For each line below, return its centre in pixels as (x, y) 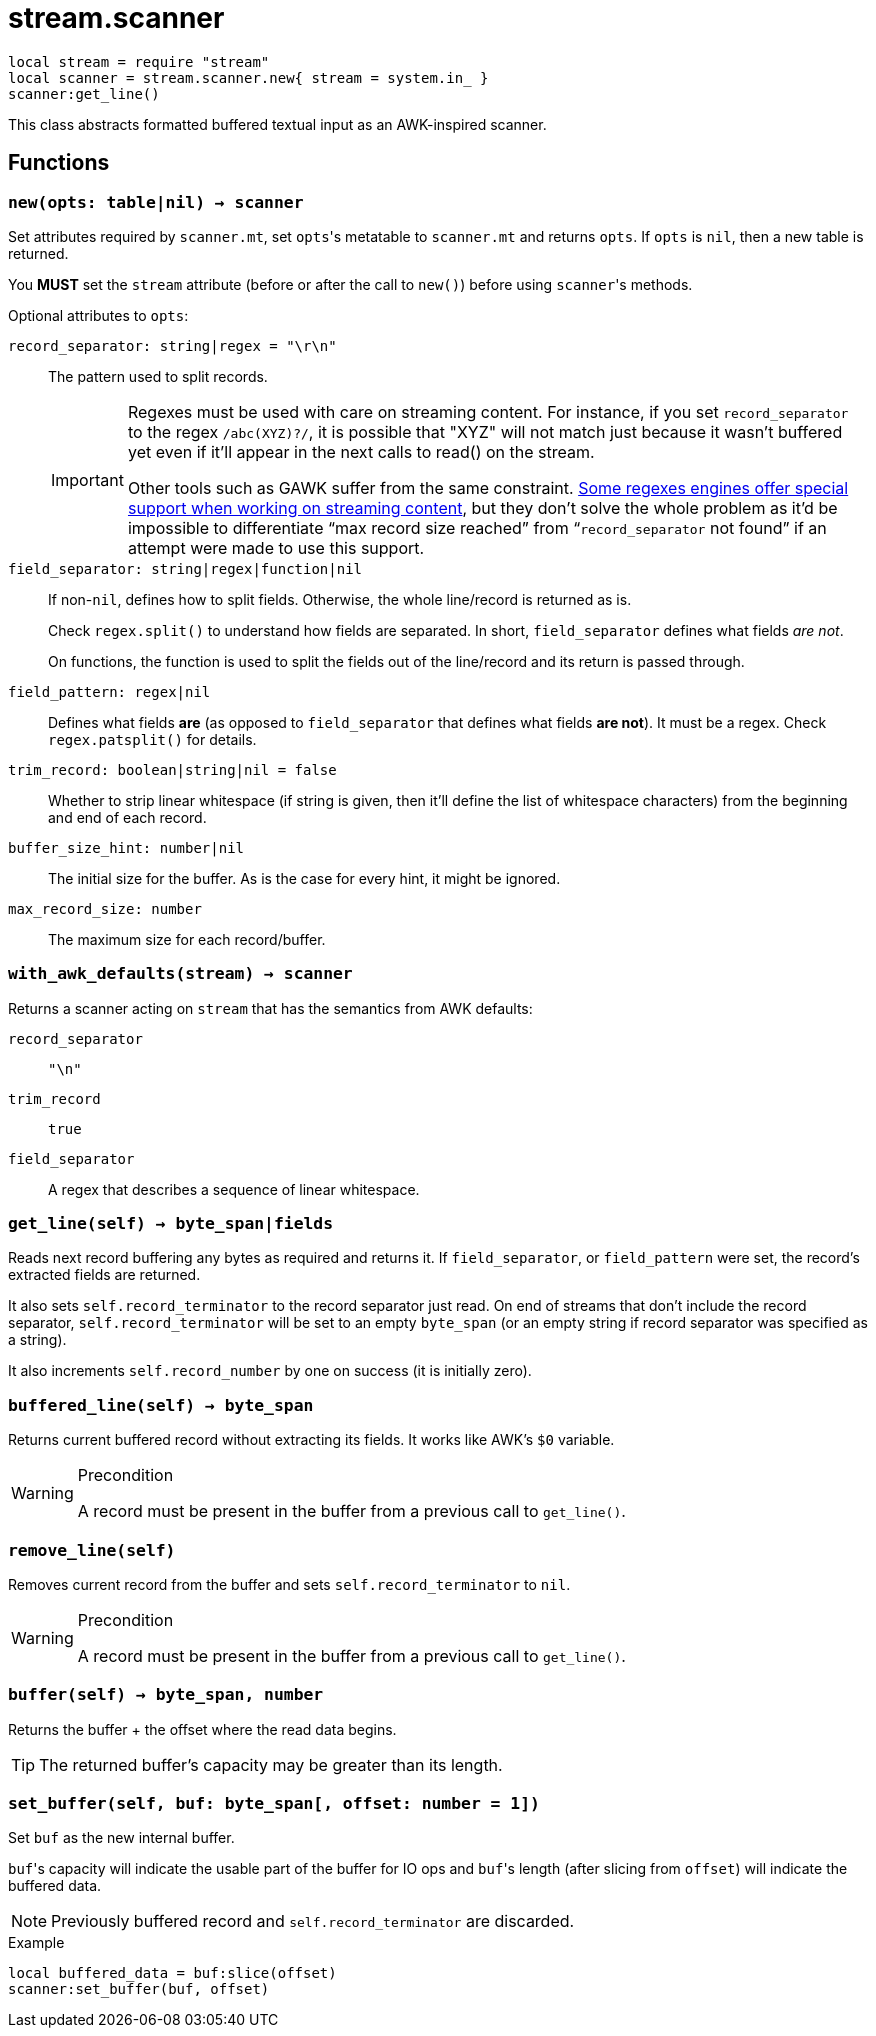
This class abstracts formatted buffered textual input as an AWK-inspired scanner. (277, 124)
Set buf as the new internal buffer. (121, 1838)
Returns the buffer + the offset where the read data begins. (202, 1729)
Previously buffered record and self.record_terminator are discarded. (313, 1921)
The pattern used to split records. (158, 376)
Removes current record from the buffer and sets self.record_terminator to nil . (289, 1584)
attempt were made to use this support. (276, 547)
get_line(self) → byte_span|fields (171, 1224)
